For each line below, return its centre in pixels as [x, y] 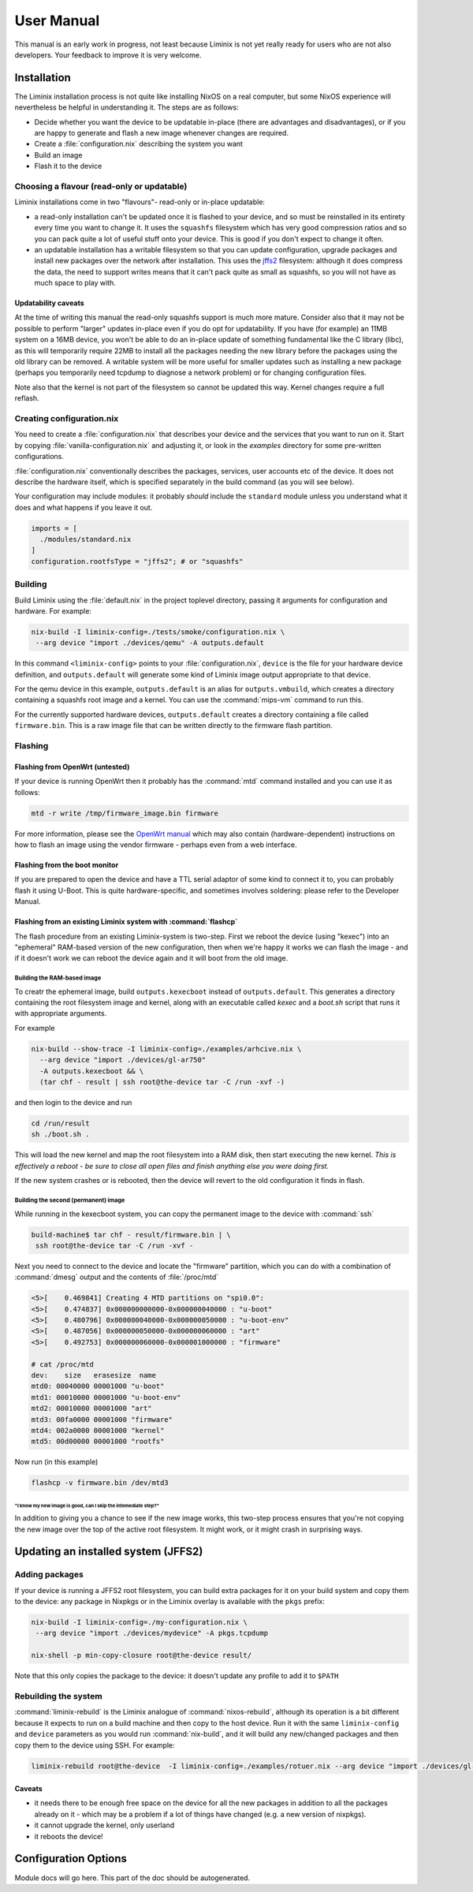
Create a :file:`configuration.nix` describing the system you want [139, 144]
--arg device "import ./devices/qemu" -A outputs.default [150, 643]
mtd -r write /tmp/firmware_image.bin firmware [125, 813]
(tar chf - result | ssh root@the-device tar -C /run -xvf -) [162, 1082]
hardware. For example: [53, 610]
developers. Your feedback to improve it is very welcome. [108, 54]
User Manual [57, 21]
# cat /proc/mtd [63, 1364]
